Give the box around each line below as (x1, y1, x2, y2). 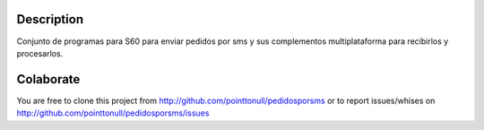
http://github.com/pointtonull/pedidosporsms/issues (16, 108, 210, 118)
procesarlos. (16, 48, 64, 58)
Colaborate (16, 72, 81, 87)
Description (16, 12, 84, 27)
